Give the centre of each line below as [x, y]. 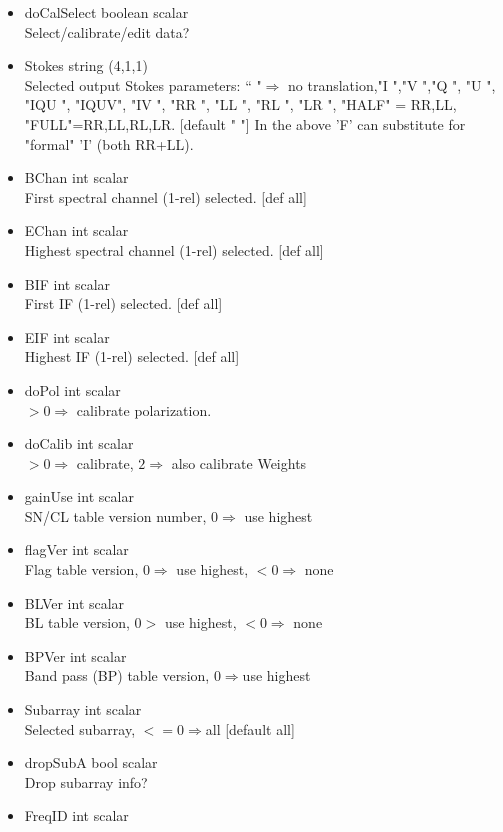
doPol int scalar [72, 389]
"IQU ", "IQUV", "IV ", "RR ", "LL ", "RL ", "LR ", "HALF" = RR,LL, [240, 104]
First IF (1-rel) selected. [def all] [123, 303]
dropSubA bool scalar [91, 762]
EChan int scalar [76, 230]
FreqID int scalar [76, 815]
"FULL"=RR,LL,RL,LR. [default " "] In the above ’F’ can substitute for [245, 123]
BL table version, [77, 622]
